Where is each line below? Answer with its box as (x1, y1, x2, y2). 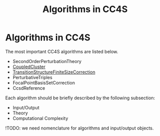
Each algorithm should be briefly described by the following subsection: (5, 95, 155, 101)
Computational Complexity (12, 115, 68, 121)
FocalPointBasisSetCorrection (12, 80, 75, 86)
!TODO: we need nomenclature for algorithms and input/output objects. (5, 125, 154, 131)
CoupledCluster (12, 63, 46, 70)
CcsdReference (12, 85, 46, 91)
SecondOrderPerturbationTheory (12, 58, 82, 64)
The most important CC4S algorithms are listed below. (5, 48, 118, 54)
